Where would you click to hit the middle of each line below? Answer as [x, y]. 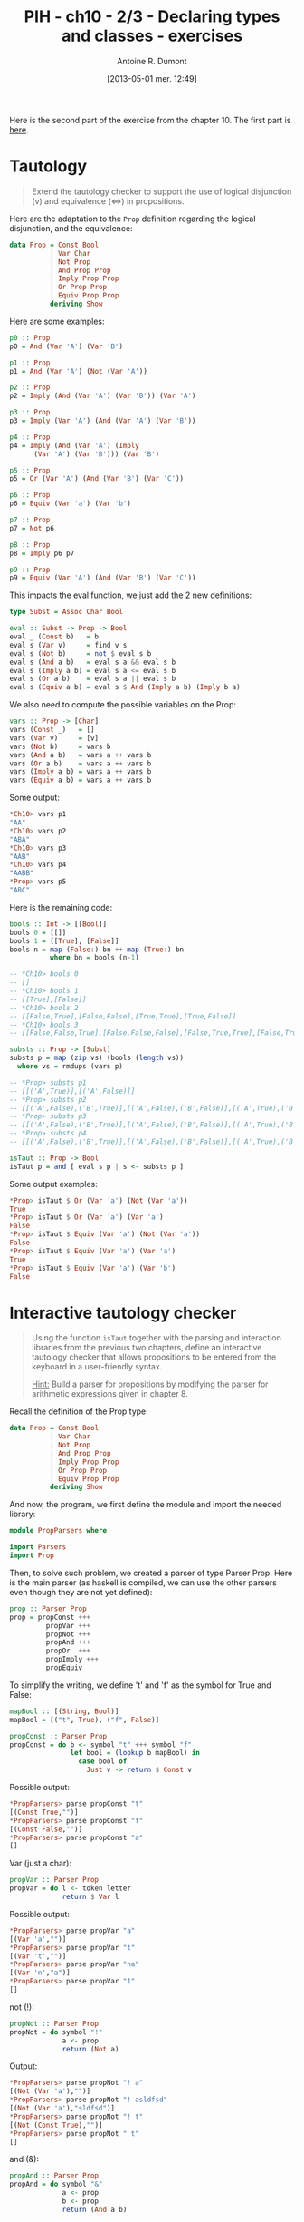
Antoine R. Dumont [152, 61]
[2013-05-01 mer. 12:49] [152, 78]
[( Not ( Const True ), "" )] [56, 2125]
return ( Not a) [90, 2049]
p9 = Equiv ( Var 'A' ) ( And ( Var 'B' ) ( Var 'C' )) [103, 578]
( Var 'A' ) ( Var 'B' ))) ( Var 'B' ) [96, 454]
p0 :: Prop [30, 337]
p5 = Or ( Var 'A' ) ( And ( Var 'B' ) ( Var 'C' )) [97, 479]
